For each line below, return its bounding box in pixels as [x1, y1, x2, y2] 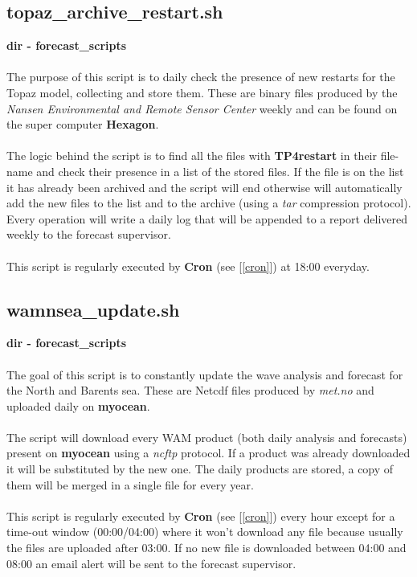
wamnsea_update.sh [6, 297, 180, 321]
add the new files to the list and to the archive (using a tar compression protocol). [6, 194, 411, 211]
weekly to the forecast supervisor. [6, 226, 171, 243]
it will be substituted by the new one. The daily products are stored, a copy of [6, 460, 394, 477]
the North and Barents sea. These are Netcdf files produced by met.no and [6, 382, 374, 399]
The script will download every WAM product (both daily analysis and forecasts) [6, 428, 407, 445]
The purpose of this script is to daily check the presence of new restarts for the [6, 68, 395, 85]
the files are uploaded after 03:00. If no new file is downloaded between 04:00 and [6, 539, 407, 556]
